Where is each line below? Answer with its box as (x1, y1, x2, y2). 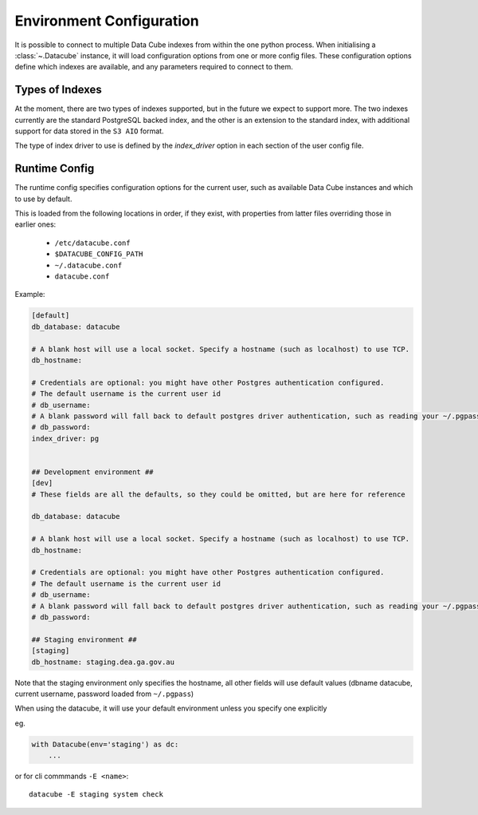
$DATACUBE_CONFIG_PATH (54, 250, 143, 259)
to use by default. (14, 194, 72, 204)
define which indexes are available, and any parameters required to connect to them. (14, 62, 294, 72)
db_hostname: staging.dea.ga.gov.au (31, 657, 175, 667)
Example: (14, 290, 45, 299)
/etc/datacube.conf (54, 238, 131, 247)
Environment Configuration (14, 12, 199, 30)
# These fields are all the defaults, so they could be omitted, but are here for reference (31, 489, 406, 499)
